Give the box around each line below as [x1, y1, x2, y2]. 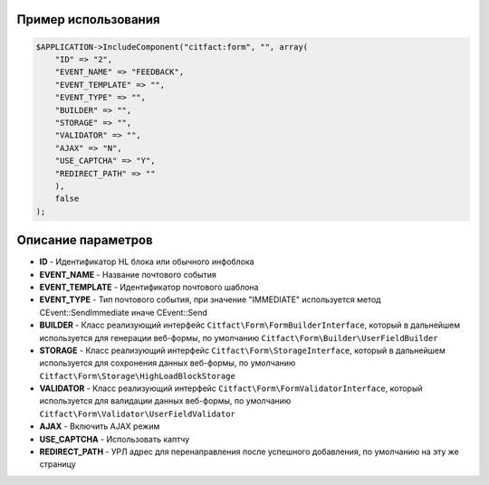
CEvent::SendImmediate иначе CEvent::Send [39, 307, 207, 318]
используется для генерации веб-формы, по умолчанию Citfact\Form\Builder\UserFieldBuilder [39, 332, 438, 343]
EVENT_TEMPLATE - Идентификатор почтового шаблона [39, 281, 259, 292]
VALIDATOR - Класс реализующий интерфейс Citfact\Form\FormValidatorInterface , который [39, 383, 423, 394]
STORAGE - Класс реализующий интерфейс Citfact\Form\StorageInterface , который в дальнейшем [39, 345, 446, 356]
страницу [39, 459, 76, 470]
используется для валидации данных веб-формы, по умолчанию [39, 395, 292, 406]
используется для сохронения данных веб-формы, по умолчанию [39, 357, 296, 368]
